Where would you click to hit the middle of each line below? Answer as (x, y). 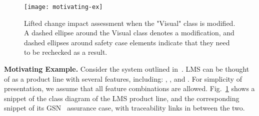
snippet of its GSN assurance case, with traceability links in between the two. (124, 108)
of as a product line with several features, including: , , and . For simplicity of (123, 78)
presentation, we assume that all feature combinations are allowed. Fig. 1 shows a (129, 88)
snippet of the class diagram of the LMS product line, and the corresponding (122, 98)
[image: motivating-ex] (63, 7)
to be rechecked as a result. (66, 52)
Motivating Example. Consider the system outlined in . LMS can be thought (127, 69)
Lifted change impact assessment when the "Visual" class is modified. (130, 23)
